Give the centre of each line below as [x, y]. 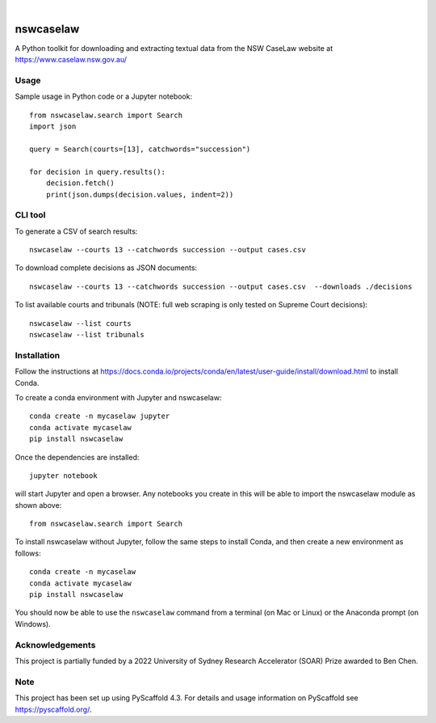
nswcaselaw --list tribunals [87, 335]
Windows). [33, 624]
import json [53, 127]
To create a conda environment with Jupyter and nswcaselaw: [118, 397]
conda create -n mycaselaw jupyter [100, 416]
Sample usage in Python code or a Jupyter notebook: [104, 96]
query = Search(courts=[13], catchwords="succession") [140, 149]
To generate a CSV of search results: [76, 231]
